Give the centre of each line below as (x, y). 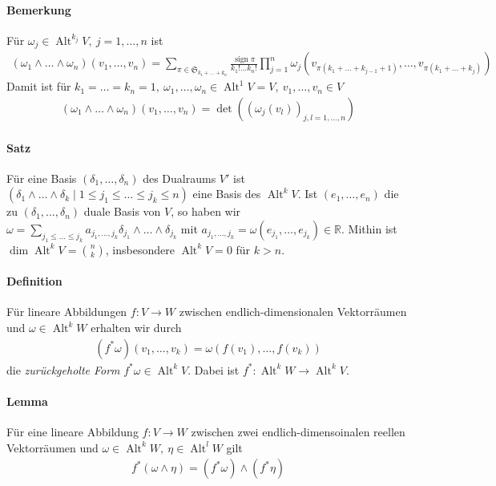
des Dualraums (179, 178)
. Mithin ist (369, 228)
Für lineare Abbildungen (67, 312)
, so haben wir (206, 211)
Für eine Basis (42, 178)
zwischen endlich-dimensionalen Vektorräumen (293, 312)
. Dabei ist (214, 369)
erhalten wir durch (136, 328)
